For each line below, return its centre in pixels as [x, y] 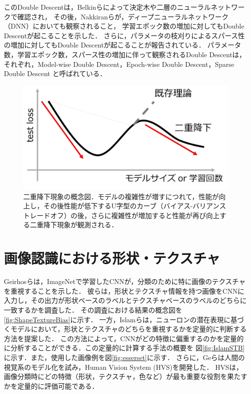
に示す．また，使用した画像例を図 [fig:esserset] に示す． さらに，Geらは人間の [125, 357]
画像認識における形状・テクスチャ [112, 258]
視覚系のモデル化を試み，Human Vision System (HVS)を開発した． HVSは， [123, 367]
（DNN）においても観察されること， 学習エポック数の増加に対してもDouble [124, 26]
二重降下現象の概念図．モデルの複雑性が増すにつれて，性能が [121, 196]
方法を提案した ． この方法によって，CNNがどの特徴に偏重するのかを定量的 [124, 338]
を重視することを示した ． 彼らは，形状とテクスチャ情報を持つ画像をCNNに [124, 291]
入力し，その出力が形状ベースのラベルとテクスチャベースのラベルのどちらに [125, 300]
